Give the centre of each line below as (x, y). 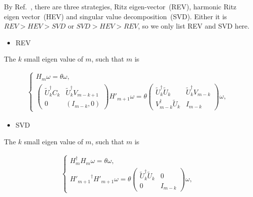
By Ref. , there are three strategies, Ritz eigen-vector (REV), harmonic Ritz (120, 6)
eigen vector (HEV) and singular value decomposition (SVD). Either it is (116, 16)
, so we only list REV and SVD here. (194, 26)
